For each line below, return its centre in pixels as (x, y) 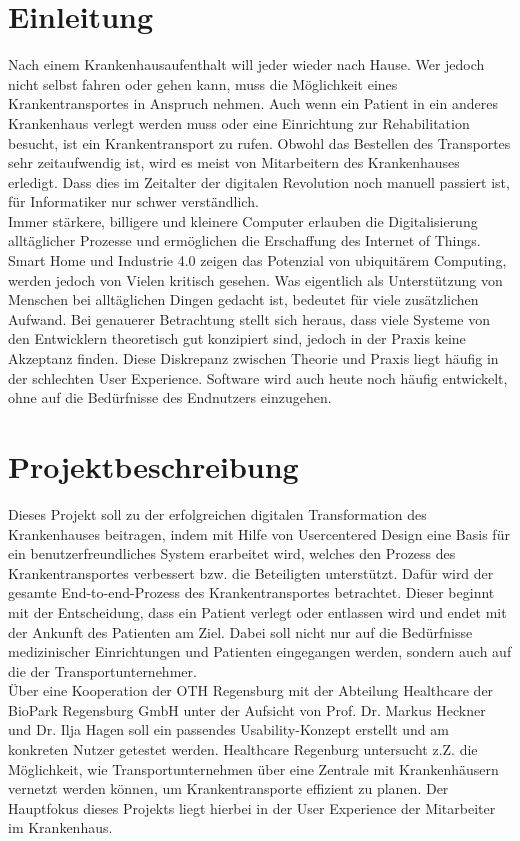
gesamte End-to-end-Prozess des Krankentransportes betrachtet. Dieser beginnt (251, 592)
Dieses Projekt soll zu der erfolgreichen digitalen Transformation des (217, 513)
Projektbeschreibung (153, 466)
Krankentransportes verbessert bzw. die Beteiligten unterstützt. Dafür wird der (251, 572)
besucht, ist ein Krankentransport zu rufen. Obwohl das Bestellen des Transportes (259, 142)
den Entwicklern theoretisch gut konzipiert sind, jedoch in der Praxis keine (237, 338)
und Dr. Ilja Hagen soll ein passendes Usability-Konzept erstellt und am (228, 729)
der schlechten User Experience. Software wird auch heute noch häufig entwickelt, (258, 377)
